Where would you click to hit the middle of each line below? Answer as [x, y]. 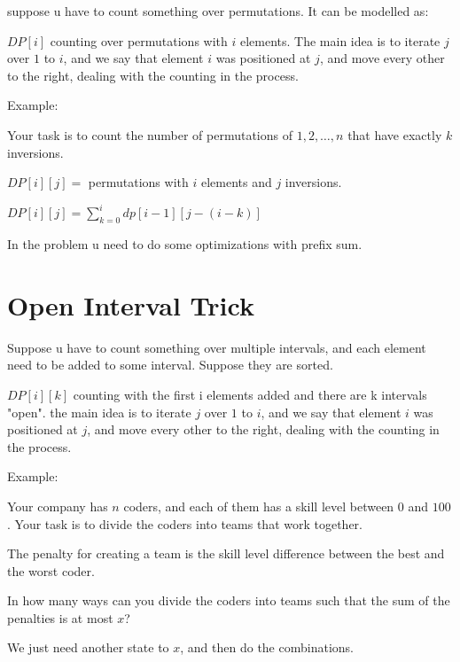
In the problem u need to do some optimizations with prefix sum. [185, 244]
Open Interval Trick [131, 304]
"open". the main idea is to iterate [99, 412]
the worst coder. [51, 570]
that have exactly [395, 134]
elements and [236, 182]
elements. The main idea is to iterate [340, 40]
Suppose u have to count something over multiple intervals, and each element [217, 347]
